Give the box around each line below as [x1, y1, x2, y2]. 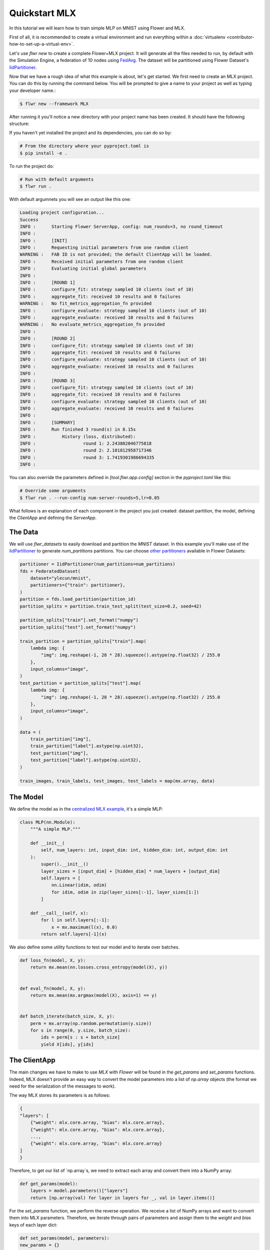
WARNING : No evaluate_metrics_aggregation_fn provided [19, 321, 165, 327]
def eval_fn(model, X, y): [19, 985, 86, 991]
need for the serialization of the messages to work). [9, 1083, 116, 1089]
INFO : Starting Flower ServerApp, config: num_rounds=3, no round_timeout [19, 223, 223, 229]
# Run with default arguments [19, 176, 94, 182]
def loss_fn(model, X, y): [19, 957, 86, 963]
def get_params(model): [19, 1181, 78, 1187]
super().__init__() [40, 861, 88, 867]
